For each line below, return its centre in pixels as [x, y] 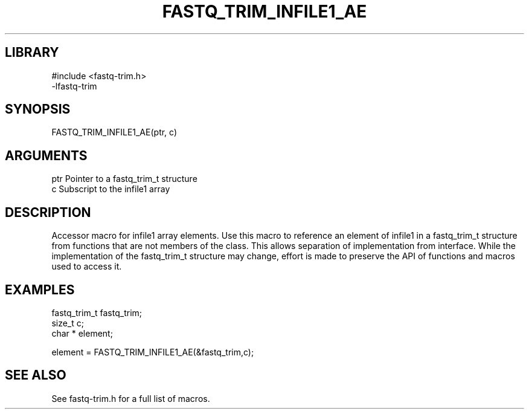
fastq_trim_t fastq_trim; [97, 312]
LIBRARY [32, 53]
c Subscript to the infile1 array [111, 189]
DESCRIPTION [48, 212]
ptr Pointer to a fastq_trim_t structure [124, 179]
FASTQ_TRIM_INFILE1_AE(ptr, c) [114, 132]
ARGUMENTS [46, 155]
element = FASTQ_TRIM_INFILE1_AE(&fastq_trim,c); [153, 352]
